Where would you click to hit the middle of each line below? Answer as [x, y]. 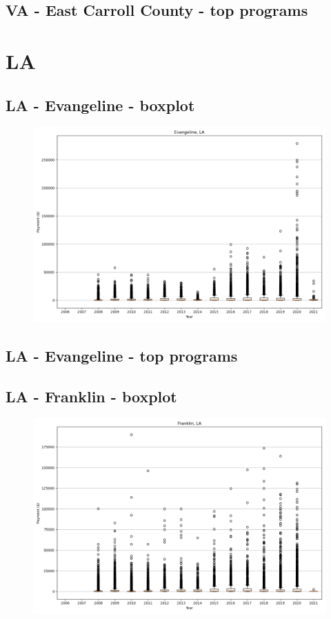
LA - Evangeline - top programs [122, 355]
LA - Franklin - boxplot [91, 396]
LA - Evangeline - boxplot [100, 105]
